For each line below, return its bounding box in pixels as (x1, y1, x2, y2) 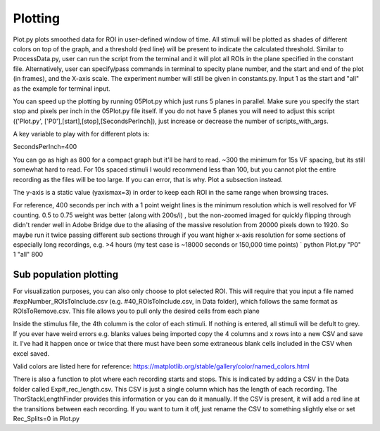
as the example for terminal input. (13, 84, 110, 93)
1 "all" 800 (13, 250, 44, 259)
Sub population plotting (13, 269, 119, 281)
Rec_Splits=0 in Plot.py (13, 414, 80, 423)
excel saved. (13, 349, 50, 358)
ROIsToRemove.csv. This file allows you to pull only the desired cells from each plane (13, 307, 260, 316)
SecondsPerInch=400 (13, 143, 77, 151)
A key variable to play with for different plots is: (13, 130, 150, 139)
